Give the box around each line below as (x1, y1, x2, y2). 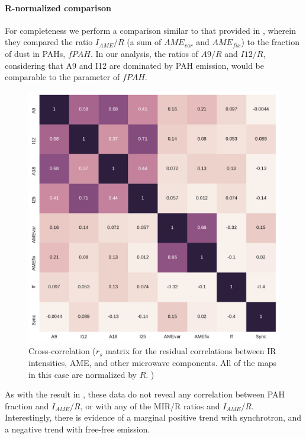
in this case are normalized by (28, 368, 137, 380)
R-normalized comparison (5, 1, 111, 14)
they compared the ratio (5, 36, 93, 48)
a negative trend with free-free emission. (5, 422, 150, 435)
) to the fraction (241, 36, 299, 48)
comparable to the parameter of (5, 71, 120, 83)
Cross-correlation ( (28, 345, 96, 357)
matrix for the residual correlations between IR (105, 345, 276, 357)
